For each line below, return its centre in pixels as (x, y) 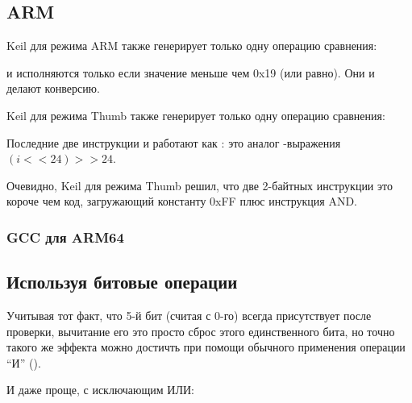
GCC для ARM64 (65, 237)
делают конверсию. (53, 88)
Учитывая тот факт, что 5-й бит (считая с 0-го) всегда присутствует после (189, 315)
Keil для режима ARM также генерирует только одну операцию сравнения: (192, 46)
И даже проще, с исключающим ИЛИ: (100, 390)
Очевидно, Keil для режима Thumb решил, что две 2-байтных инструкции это (200, 185)
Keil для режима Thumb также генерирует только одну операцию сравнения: (196, 115)
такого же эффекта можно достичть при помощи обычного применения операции (206, 347)
